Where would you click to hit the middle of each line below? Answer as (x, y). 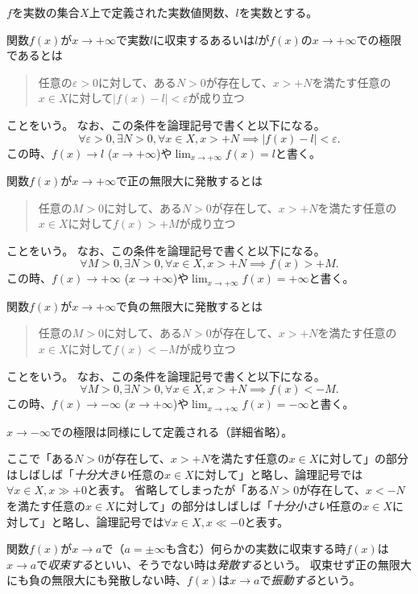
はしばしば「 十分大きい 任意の (85, 474)
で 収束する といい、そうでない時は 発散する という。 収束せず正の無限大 (224, 564)
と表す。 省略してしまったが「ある (178, 490)
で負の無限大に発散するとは (190, 305)
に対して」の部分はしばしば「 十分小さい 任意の (239, 506)
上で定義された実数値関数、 (162, 12)
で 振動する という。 (310, 580)
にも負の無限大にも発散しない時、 (97, 580)
